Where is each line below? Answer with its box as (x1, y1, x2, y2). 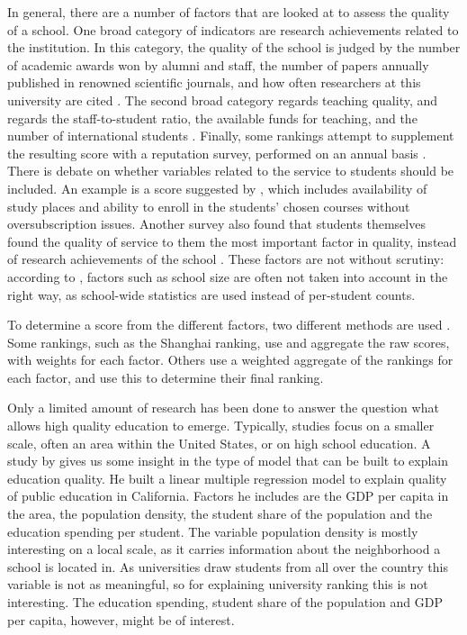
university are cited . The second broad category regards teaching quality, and (7, 90, 438, 109)
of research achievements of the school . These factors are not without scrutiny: (7, 249, 445, 268)
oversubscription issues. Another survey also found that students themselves (7, 214, 426, 233)
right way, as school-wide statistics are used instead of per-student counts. (7, 285, 416, 304)
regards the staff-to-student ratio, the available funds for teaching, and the (7, 108, 418, 127)
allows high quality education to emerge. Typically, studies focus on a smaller (7, 416, 435, 435)
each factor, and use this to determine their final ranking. (7, 367, 324, 386)
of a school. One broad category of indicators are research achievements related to (7, 20, 459, 39)
